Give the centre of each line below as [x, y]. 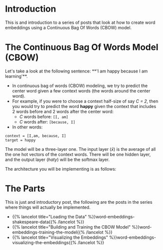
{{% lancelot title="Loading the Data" [49, 216]
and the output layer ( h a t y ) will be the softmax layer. [57, 160]
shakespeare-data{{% [34, 222]
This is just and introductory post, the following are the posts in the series [79, 202]
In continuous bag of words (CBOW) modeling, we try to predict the [80, 86]
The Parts [25, 189]
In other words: [27, 127]
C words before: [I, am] [44, 116]
